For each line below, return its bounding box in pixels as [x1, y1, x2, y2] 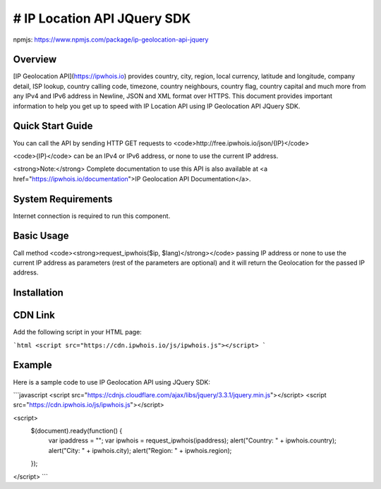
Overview [13, 54, 57, 66]
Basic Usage [13, 230, 69, 242]
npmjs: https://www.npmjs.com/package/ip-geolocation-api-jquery [13, 35, 209, 44]
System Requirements [13, 193, 113, 205]
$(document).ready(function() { [30, 427, 123, 435]
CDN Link [13, 309, 56, 321]
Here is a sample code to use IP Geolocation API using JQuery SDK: [13, 378, 211, 386]
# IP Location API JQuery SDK [13, 11, 191, 26]
